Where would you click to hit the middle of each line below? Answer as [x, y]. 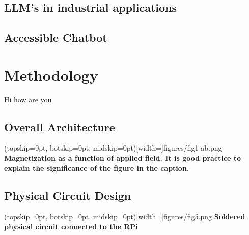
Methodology [51, 75]
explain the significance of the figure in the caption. [97, 168]
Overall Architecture [60, 126]
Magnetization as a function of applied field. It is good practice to [123, 158]
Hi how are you [28, 99]
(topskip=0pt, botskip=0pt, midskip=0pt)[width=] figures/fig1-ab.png [113, 148]
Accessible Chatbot [56, 37]
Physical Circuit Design [68, 195]
